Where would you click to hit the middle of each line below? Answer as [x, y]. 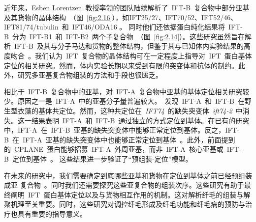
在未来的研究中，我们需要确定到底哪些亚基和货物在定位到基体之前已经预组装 [128, 175]
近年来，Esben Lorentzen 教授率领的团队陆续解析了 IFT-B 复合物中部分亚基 [127, 7]
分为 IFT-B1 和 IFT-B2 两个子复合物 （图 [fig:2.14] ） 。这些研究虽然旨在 [128, 36]
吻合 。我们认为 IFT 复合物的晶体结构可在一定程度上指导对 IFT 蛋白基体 [131, 55]
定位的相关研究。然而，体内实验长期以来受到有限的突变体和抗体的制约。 [121, 65]
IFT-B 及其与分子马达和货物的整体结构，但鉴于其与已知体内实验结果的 [129, 46]
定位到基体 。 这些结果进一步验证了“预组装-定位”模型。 [102, 158]
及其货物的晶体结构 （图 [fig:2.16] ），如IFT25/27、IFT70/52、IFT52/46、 [121, 17]
